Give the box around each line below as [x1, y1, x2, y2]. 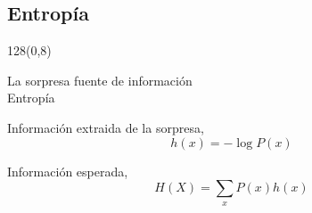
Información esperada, [7, 161, 128, 180]
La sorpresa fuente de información [7, 70, 193, 89]
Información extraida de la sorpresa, [7, 118, 204, 136]
